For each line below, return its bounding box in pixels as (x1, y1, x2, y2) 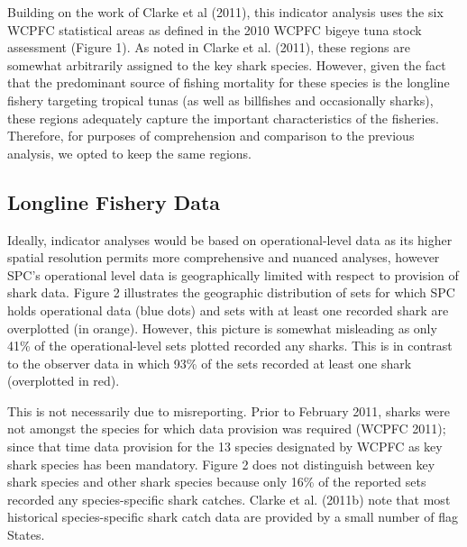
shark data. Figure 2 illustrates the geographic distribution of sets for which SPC (7, 283, 455, 302)
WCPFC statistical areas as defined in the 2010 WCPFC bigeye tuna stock (7, 20, 422, 39)
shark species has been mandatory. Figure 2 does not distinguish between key (7, 454, 435, 473)
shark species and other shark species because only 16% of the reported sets (7, 472, 426, 491)
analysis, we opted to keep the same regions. (7, 143, 252, 162)
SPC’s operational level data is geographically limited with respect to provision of (7, 265, 459, 284)
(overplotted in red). (7, 371, 120, 390)
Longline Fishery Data (7, 187, 221, 215)
